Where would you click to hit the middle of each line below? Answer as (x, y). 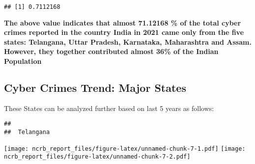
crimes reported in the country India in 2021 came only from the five (124, 32)
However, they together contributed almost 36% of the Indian (111, 51)
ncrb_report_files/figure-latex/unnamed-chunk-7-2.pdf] (97, 157)
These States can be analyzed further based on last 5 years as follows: (109, 108)
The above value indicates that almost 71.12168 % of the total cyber (123, 22)
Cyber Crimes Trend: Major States (95, 88)
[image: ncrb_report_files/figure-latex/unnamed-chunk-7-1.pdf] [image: (125, 149)
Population (23, 61)
